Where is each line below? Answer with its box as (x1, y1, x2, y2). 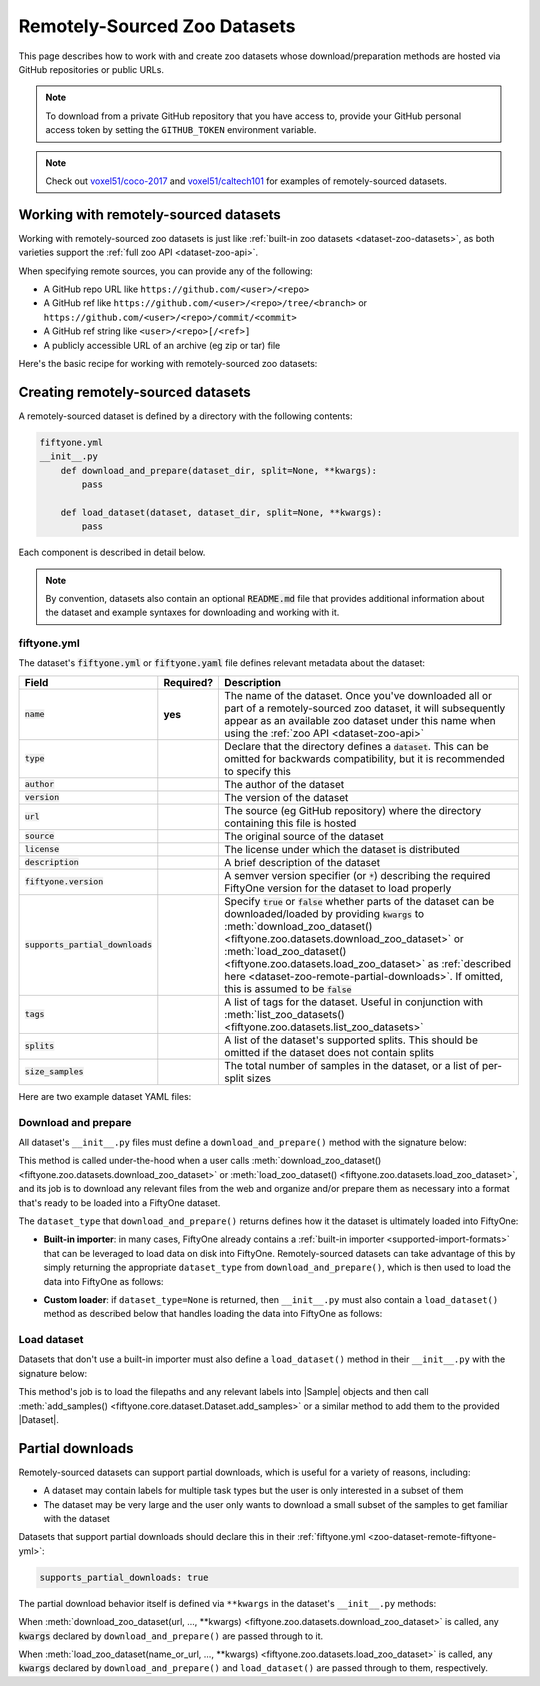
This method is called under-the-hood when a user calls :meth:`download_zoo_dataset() (18, 1155, 382, 1167)
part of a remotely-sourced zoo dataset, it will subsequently (224, 701, 506, 715)
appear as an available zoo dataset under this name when (224, 713, 496, 727)
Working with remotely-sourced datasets (18, 206, 281, 223)
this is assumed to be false (224, 981, 352, 995)
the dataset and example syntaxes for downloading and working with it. (45, 606, 340, 619)
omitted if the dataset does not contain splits (224, 1045, 435, 1059)
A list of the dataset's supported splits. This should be (224, 1033, 479, 1047)
